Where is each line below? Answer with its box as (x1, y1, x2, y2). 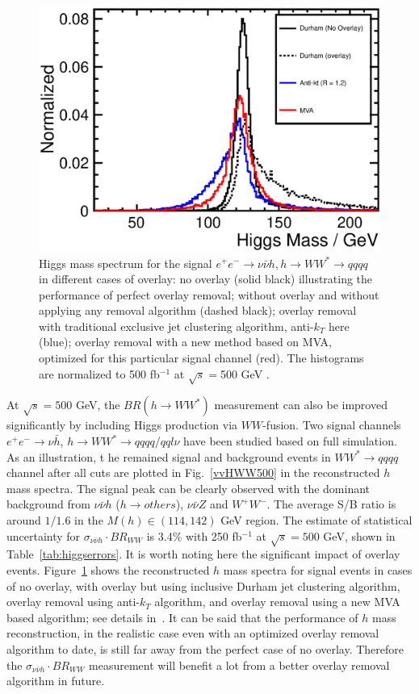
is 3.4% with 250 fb (146, 527, 242, 544)
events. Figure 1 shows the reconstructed (6, 561, 210, 578)
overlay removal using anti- (6, 593, 140, 610)
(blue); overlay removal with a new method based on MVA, (39, 333, 332, 350)
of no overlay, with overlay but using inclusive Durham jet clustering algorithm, (6, 577, 400, 594)
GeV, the (75, 396, 120, 413)
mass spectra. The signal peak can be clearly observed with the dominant (6, 479, 371, 496)
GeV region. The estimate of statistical (220, 512, 413, 528)
